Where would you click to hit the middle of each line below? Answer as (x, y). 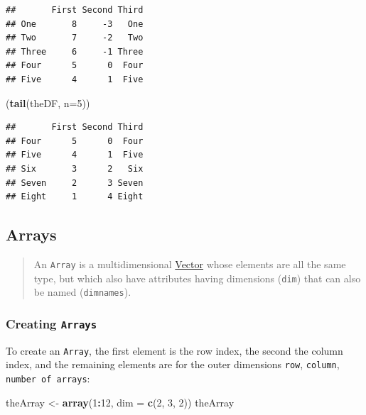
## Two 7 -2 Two (75, 38)
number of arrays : (48, 378)
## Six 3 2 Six (75, 168)
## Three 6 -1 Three (75, 51)
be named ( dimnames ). (82, 292)
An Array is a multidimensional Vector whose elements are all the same (190, 264)
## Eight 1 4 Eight (75, 197)
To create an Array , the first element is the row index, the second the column (174, 350)
